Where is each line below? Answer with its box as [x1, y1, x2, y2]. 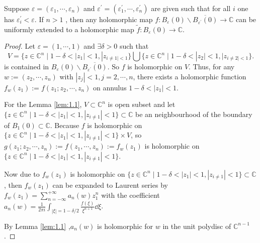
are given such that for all [151, 3, 231, 13]
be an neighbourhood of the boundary [135, 108, 252, 119]
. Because [50, 119, 79, 130]
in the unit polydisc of [162, 220, 231, 231]
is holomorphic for [97, 220, 153, 231]
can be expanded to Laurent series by [52, 179, 168, 190]
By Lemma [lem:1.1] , [4, 220, 70, 231]
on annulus [93, 82, 127, 92]
